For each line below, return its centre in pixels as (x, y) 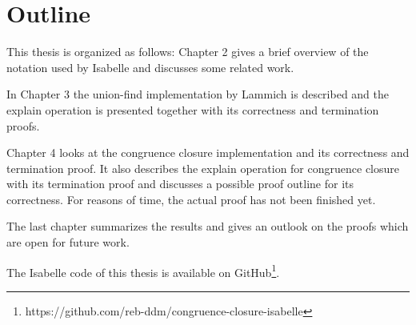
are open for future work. (68, 242)
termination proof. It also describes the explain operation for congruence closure (203, 168)
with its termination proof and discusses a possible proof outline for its (180, 184)
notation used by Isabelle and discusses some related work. (150, 67)
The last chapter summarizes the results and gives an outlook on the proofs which (208, 226)
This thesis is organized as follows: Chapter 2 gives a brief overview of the (188, 52)
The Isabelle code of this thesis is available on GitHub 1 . (143, 271)
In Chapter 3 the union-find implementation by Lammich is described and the (198, 94)
